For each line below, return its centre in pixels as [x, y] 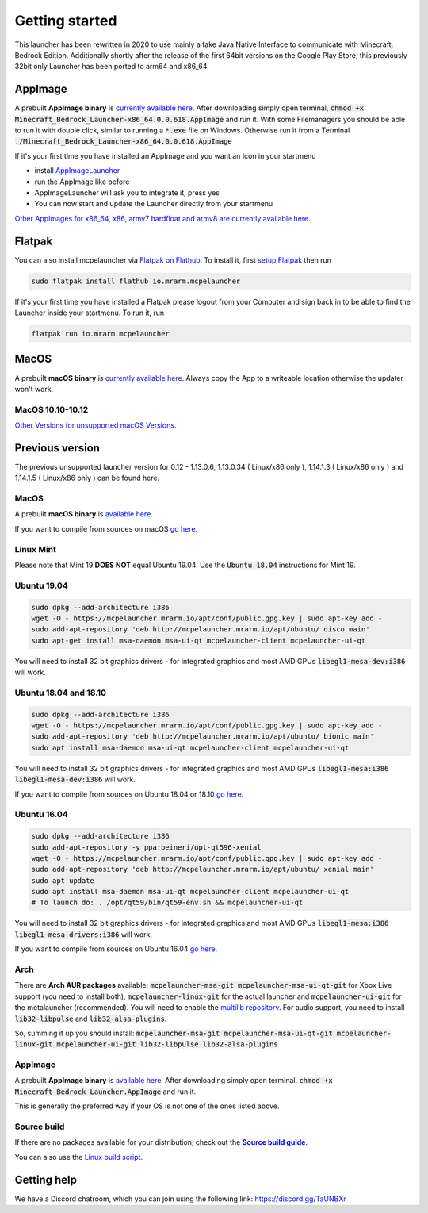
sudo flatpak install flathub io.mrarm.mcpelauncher [136, 281]
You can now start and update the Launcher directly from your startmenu [154, 204]
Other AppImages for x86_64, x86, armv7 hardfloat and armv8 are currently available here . [162, 218]
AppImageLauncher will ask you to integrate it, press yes [127, 192]
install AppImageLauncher [77, 171]
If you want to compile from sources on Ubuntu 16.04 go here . [116, 949]
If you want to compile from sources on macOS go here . [106, 528]
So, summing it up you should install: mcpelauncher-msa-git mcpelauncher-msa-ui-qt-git [174, 1033]
